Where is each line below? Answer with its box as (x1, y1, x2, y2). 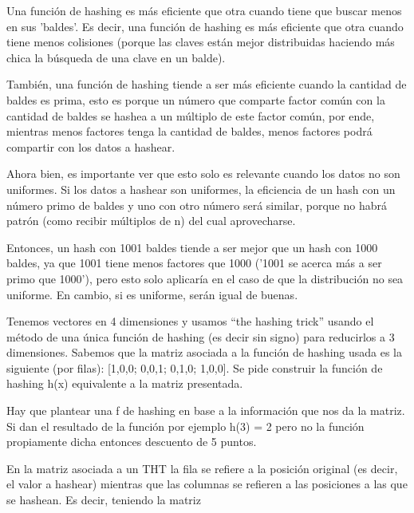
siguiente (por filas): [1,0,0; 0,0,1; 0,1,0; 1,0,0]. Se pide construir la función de (6, 359, 383, 376)
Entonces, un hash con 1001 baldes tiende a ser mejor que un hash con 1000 (6, 239, 378, 255)
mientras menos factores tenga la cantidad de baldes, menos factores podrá (6, 123, 373, 140)
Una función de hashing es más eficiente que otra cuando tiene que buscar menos (6, 2, 402, 18)
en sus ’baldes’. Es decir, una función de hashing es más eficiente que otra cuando (6, 18, 404, 34)
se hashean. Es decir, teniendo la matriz (6, 491, 201, 508)
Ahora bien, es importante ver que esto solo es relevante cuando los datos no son (6, 165, 400, 182)
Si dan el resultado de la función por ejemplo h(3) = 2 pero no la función (6, 417, 365, 434)
